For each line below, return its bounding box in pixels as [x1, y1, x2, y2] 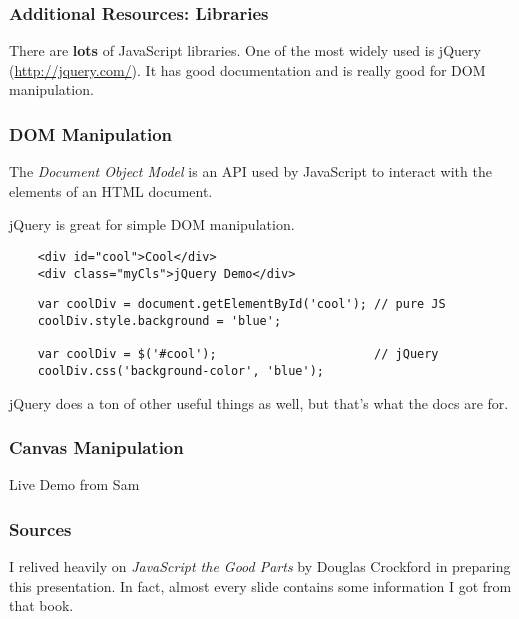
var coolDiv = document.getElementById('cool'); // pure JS [37, 297, 446, 312]
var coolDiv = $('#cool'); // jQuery [37, 347, 439, 362]
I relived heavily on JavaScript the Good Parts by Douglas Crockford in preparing [9, 556, 511, 577]
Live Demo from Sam [9, 474, 140, 495]
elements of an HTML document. [9, 180, 213, 201]
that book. [9, 595, 74, 616]
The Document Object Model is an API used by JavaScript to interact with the [9, 161, 492, 182]
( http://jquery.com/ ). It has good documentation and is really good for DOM [9, 59, 486, 80]
